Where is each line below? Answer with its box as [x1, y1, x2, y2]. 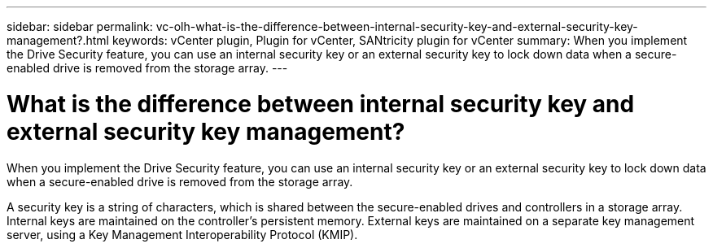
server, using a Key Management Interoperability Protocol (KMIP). [7, 227, 358, 241]
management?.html [7, 33, 109, 47]
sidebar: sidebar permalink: [7, 20, 153, 33]
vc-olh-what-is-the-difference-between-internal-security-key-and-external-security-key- [155, 20, 638, 33]
